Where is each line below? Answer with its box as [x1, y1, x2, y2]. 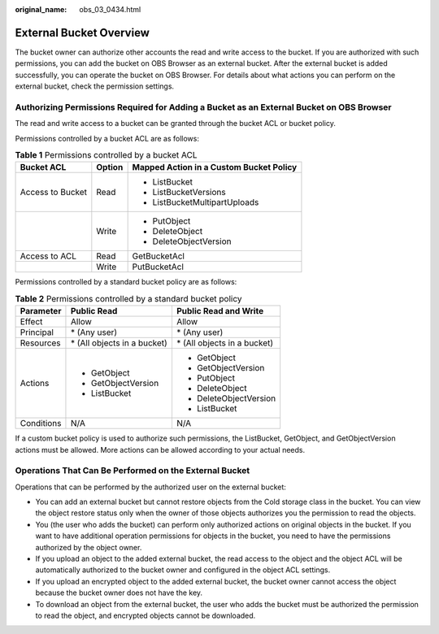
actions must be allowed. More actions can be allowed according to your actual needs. [15, 445, 305, 454]
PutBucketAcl [132, 261, 185, 272]
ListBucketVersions [152, 187, 227, 198]
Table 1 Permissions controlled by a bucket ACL [15, 150, 198, 161]
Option [96, 162, 124, 173]
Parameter [20, 306, 62, 317]
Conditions [20, 418, 62, 429]
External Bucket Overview [15, 25, 150, 40]
